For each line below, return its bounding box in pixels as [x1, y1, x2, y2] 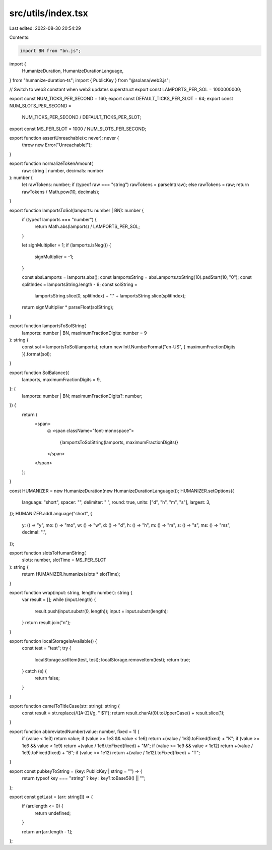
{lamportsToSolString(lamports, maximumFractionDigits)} [59, 439, 178, 445]
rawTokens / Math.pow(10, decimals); [22, 189, 100, 195]
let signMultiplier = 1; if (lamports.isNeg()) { [22, 242, 111, 248]
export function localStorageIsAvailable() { [9, 638, 98, 644]
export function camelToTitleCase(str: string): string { [9, 703, 120, 709]
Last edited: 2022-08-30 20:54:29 [9, 25, 82, 31]
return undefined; [34, 810, 71, 816]
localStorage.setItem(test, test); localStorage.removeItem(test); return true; [34, 656, 190, 662]
